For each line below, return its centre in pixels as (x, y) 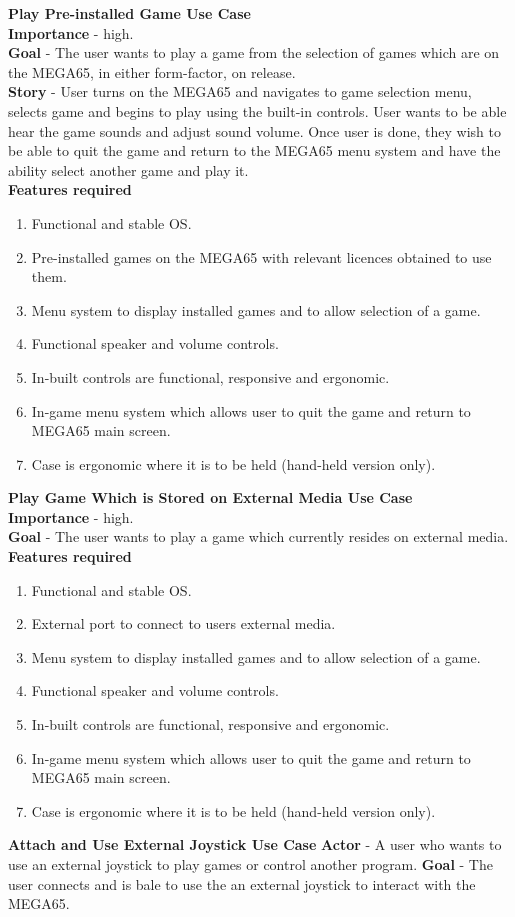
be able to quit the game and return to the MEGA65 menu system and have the (254, 150)
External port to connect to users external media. (183, 623)
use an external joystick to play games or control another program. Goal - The (250, 864)
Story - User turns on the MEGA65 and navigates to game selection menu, (240, 91)
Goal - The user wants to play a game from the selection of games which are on (254, 52)
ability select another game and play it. (128, 169)
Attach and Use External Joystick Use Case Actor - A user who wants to (255, 844)
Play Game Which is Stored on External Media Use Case (210, 497)
